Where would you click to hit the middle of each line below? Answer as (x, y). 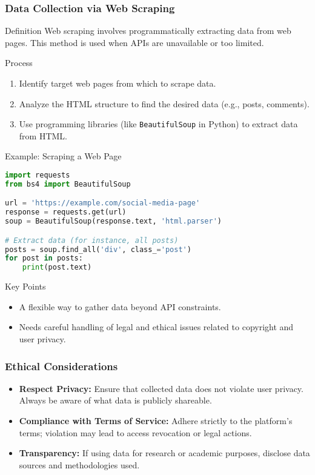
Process (19, 63)
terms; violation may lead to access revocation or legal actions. (135, 432)
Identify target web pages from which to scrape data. (118, 83)
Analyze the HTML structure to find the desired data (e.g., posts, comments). (164, 103)
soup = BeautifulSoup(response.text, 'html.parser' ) (113, 221)
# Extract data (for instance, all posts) (92, 240)
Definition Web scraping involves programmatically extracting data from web (148, 31)
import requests (38, 175)
